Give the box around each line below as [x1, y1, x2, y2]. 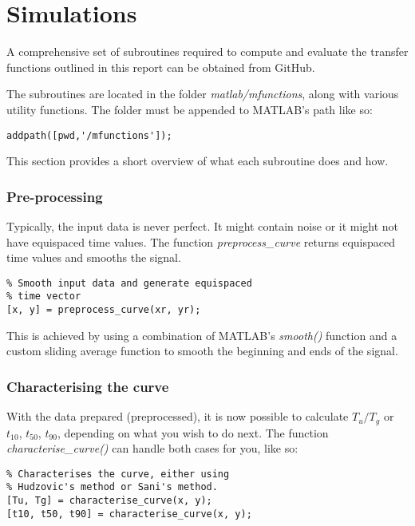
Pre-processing [6, 186, 103, 206]
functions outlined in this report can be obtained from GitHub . [6, 58, 315, 75]
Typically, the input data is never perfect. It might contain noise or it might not [6, 217, 399, 234]
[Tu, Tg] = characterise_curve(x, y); [6, 495, 212, 507]
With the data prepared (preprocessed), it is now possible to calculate [6, 408, 349, 425]
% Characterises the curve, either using [6, 468, 230, 480]
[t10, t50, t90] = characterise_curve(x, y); [6, 508, 252, 520]
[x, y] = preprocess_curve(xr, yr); [6, 304, 201, 316]
